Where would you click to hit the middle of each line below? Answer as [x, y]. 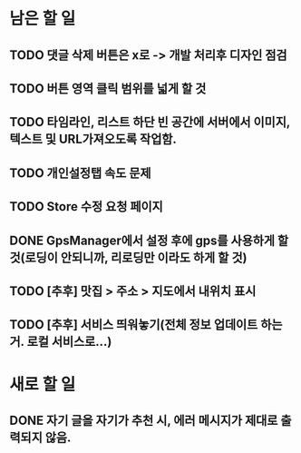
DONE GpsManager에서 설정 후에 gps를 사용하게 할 [149, 240]
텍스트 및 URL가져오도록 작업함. [93, 139]
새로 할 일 [43, 384]
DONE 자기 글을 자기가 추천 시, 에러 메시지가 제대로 [144, 420]
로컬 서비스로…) [69, 342]
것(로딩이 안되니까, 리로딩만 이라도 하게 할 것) [128, 257]
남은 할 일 [43, 19]
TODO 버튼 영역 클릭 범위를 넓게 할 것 [108, 89]
